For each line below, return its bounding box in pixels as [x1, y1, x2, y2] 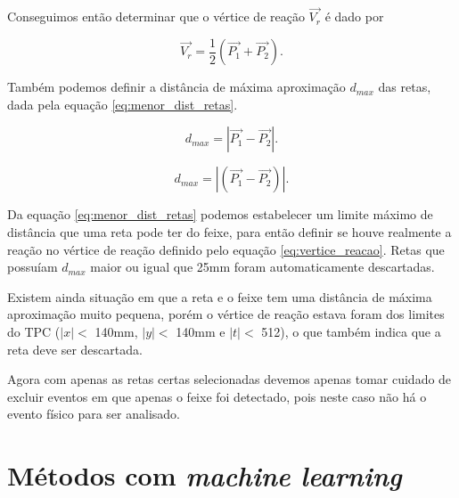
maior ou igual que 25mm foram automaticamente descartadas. [90, 257, 435, 276]
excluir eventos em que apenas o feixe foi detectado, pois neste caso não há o [7, 387, 427, 405]
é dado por [324, 7, 384, 26]
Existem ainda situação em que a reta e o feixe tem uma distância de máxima [7, 287, 432, 306]
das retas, [378, 78, 431, 96]
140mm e [176, 322, 225, 341]
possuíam [7, 257, 58, 276]
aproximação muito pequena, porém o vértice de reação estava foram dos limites [7, 305, 445, 323]
